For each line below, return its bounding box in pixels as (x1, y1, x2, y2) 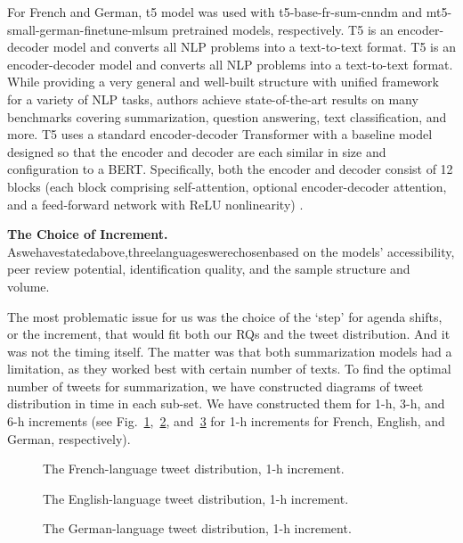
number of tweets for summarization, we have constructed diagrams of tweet (7, 376, 424, 395)
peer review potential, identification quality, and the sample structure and (7, 259, 410, 278)
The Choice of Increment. (7, 225, 168, 243)
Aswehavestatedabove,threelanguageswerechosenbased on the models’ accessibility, (7, 242, 455, 260)
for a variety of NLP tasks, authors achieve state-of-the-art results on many (7, 89, 418, 108)
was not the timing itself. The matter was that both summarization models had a (7, 341, 452, 360)
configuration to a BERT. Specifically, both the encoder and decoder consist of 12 (7, 160, 453, 178)
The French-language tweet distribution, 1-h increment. (43, 459, 345, 478)
